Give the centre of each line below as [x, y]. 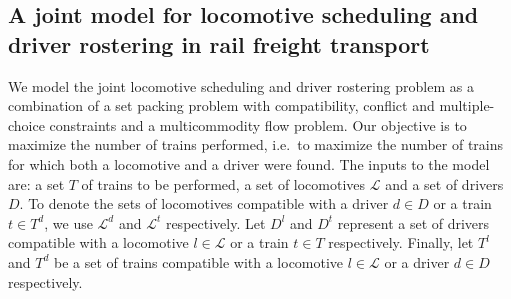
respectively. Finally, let [401, 242]
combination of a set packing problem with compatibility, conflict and [221, 105]
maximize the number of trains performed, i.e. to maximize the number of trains [256, 144]
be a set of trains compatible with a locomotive [198, 261]
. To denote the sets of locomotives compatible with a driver [204, 203]
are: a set [36, 183]
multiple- [467, 105]
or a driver [417, 261]
